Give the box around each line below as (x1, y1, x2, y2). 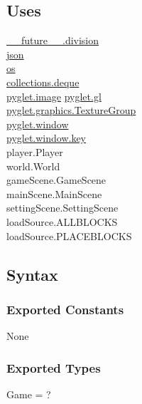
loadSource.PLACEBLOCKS (6, 228, 132, 243)
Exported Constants (6, 300, 124, 318)
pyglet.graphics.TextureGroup (6, 103, 136, 118)
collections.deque (6, 74, 80, 89)
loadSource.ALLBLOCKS (6, 214, 118, 229)
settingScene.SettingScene (6, 200, 119, 215)
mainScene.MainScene (6, 186, 102, 201)
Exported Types (6, 358, 101, 376)
